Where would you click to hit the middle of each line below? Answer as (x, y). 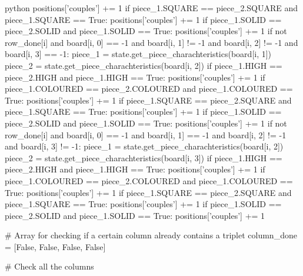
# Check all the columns (49, 266)
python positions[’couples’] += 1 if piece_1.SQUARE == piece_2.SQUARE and (151, 8)
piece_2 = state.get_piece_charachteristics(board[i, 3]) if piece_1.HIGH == (144, 157)
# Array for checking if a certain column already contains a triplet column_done (151, 235)
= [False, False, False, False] (55, 246)
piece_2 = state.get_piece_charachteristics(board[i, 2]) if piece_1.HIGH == (144, 65)
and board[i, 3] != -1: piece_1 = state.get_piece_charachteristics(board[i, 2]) (144, 146)
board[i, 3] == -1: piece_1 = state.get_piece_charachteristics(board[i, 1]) (138, 54)
